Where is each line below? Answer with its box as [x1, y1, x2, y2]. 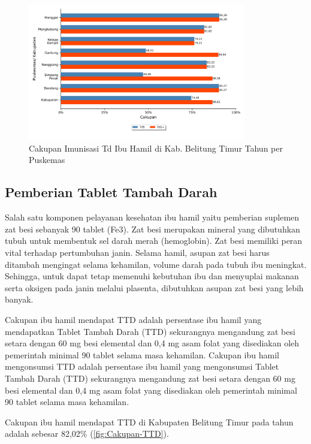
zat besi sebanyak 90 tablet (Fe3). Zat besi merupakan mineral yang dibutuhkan [5, 222, 300, 235]
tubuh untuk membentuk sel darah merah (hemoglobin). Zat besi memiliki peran [5, 234, 303, 247]
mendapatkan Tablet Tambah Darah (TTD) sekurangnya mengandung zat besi [5, 325, 295, 337]
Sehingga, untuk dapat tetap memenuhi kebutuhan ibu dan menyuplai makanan [5, 270, 299, 282]
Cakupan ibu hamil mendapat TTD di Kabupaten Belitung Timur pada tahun [5, 415, 294, 428]
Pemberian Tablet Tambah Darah [5, 183, 218, 201]
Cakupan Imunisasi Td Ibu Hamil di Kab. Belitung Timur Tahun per [29, 141, 283, 154]
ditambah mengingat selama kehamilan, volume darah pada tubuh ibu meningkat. [5, 258, 307, 270]
